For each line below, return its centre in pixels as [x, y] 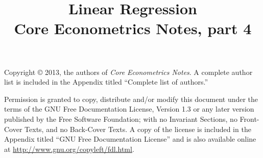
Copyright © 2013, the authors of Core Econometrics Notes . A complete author [128, 72]
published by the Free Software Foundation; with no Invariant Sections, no [121, 118]
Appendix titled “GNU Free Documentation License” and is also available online [130, 139]
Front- [249, 118]
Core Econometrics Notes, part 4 [133, 28]
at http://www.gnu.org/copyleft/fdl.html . [69, 149]
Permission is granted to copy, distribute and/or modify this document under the [131, 99]
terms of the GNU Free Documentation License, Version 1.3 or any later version [129, 109]
